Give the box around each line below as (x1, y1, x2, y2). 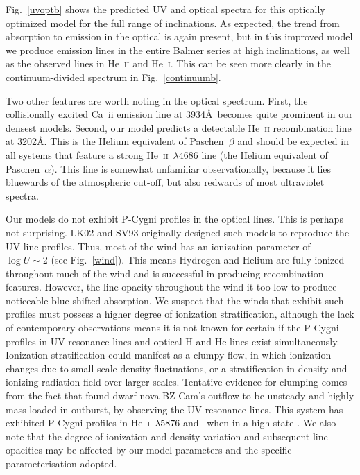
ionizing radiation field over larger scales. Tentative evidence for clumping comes (6, 374, 348, 389)
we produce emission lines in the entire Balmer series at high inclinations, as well (6, 42, 350, 57)
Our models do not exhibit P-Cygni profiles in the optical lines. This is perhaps (6, 211, 343, 226)
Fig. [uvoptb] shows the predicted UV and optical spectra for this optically (6, 2, 325, 16)
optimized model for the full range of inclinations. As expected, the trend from (6, 15, 340, 30)
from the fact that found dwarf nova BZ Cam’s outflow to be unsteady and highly (6, 388, 354, 403)
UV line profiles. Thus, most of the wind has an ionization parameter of (6, 239, 311, 253)
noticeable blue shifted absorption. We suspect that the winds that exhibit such (6, 293, 344, 307)
